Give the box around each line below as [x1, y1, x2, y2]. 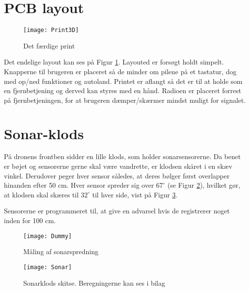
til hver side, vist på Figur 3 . [92, 189, 178, 199]
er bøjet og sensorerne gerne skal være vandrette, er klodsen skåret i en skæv [4, 161, 233, 171]
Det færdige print [23, 40, 75, 50]
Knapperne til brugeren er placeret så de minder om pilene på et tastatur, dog [4, 66, 236, 76]
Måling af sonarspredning [23, 246, 99, 257]
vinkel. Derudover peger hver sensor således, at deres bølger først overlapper [4, 170, 230, 180]
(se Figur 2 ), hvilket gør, [167, 180, 240, 190]
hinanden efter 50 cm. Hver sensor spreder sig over [4, 180, 154, 190]
